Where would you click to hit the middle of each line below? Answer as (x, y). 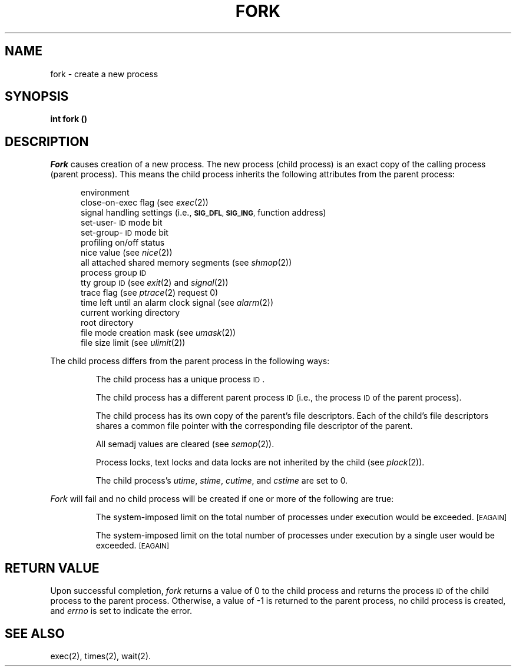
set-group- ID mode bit (125, 233)
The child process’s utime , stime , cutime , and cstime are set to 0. (222, 481)
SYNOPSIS (37, 97)
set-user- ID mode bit (122, 223)
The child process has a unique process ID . (180, 379)
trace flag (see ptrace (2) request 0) (150, 293)
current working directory (130, 313)
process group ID (114, 273)
